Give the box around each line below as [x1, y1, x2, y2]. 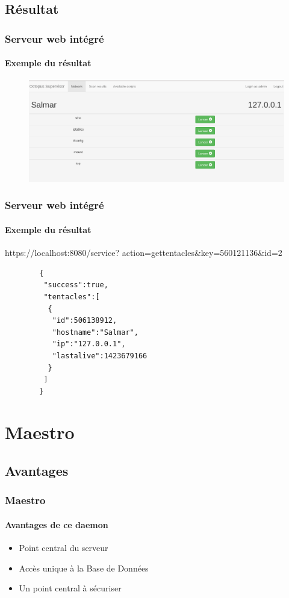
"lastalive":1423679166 [52, 351, 148, 360]
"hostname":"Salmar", [52, 328, 138, 337]
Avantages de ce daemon [5, 518, 108, 531]
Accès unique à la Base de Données [19, 561, 149, 574]
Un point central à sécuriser [19, 582, 122, 594]
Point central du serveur [19, 541, 108, 554]
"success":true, [43, 281, 108, 290]
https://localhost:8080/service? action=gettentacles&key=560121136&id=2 [5, 246, 282, 259]
